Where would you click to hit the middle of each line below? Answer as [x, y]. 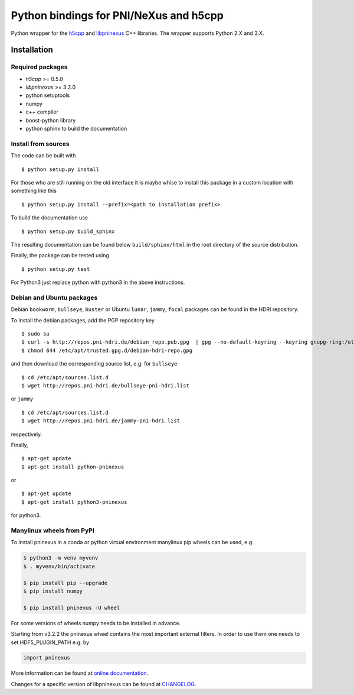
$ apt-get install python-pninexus [73, 467]
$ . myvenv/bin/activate [59, 566]
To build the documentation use [50, 218]
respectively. [27, 434]
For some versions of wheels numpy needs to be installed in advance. [96, 623]
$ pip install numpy [53, 591]
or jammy [22, 399]
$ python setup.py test [56, 269]
